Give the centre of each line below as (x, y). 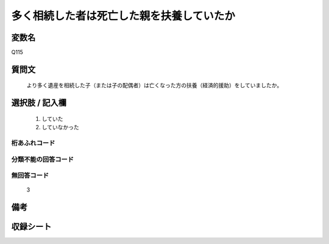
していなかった (60, 127)
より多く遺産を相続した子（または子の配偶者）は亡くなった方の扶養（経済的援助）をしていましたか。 (154, 85)
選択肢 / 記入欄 (39, 103)
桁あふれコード (33, 143)
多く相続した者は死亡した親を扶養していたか (123, 16)
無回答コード (30, 176)
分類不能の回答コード (43, 159)
